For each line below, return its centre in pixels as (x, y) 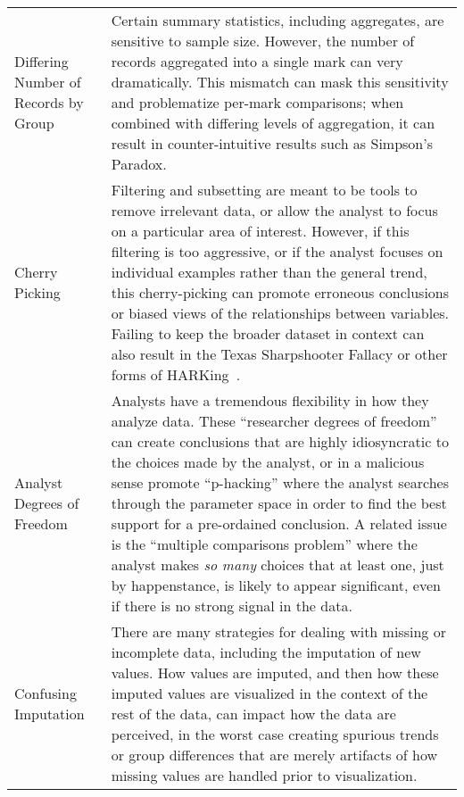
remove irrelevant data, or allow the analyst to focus (274, 210)
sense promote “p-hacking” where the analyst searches (280, 482)
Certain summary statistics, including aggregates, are (278, 20)
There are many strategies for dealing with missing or (278, 631)
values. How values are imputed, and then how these (275, 672)
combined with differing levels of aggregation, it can (273, 123)
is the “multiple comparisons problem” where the (264, 544)
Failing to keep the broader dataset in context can (268, 333)
